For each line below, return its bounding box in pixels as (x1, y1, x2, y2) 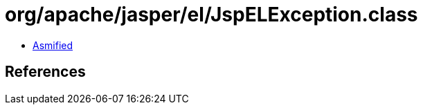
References (5, 63, 86, 81)
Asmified (33, 39, 73, 51)
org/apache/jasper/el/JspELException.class (5, 3, 418, 26)
